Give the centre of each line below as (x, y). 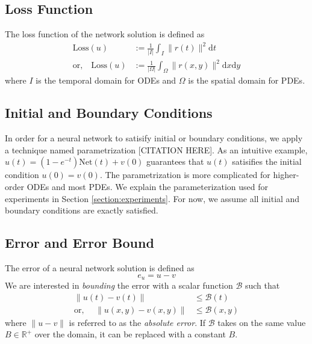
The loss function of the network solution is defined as (105, 34)
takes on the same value (262, 322)
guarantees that (175, 161)
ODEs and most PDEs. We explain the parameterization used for (148, 187)
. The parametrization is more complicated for (185, 175)
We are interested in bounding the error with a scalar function (119, 285)
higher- (286, 175)
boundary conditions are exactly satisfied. (82, 210)
